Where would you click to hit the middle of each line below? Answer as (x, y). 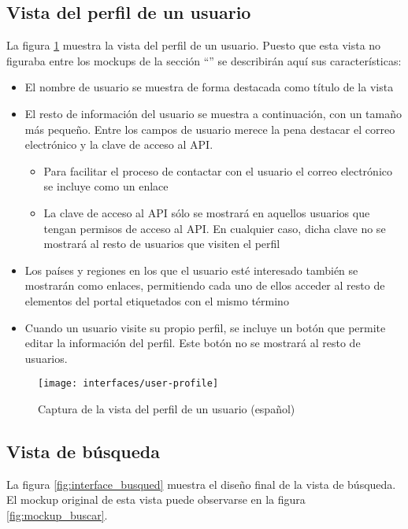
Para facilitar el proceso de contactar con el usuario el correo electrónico (218, 170)
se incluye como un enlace (106, 186)
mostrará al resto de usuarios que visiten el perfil (162, 244)
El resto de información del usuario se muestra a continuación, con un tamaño (213, 113)
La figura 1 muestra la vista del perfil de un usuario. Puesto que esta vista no (194, 45)
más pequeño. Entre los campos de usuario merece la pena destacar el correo (210, 129)
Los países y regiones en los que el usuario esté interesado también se (191, 270)
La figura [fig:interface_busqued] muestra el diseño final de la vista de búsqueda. (201, 484)
